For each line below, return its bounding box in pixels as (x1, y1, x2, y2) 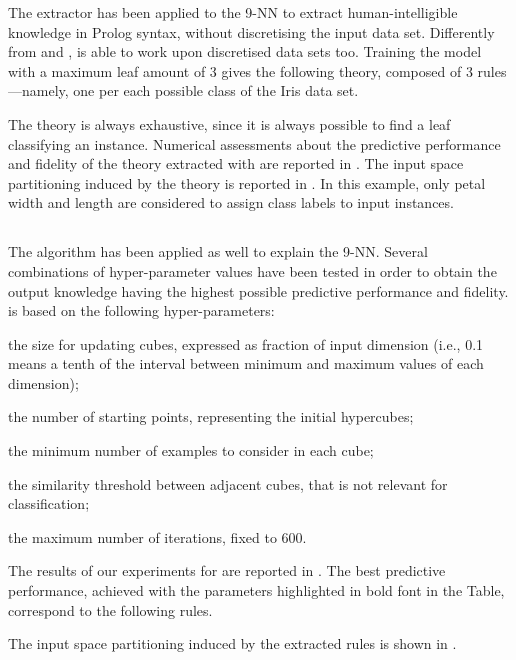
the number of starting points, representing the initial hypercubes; (8, 406, 414, 427)
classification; (8, 493, 90, 514)
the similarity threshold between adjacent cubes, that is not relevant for (8, 473, 448, 494)
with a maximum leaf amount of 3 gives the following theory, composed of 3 (8, 60, 473, 81)
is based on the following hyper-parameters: (8, 300, 275, 321)
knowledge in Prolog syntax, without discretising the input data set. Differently (8, 21, 495, 42)
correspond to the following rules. (8, 599, 213, 620)
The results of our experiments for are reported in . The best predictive (8, 560, 446, 581)
